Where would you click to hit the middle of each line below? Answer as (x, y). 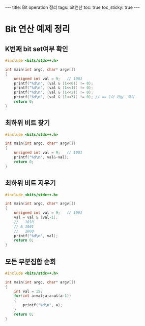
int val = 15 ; (28, 291)
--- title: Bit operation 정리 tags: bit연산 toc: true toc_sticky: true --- (72, 7)
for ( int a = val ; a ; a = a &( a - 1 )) (43, 296)
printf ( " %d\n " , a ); (43, 305)
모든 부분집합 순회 (30, 262)
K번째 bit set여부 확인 (37, 49)
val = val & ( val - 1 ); (36, 217)
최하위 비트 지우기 (30, 183)
